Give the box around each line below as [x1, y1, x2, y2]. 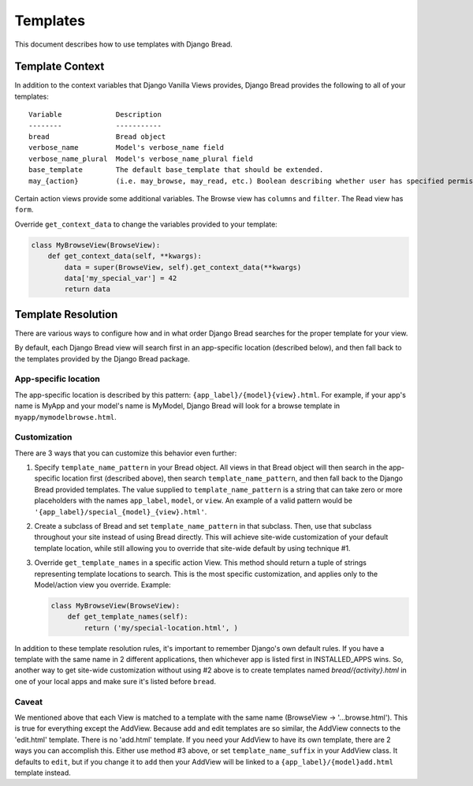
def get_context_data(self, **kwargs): [47, 252, 203, 260]
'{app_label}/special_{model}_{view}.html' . [34, 507, 207, 516]
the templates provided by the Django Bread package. [14, 354, 191, 363]
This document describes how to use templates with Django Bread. [14, 39, 233, 49]
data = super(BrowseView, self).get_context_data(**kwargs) [64, 263, 302, 271]
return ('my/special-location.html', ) [84, 623, 238, 632]
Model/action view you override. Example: [34, 580, 171, 589]
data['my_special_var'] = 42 [64, 273, 177, 283]
